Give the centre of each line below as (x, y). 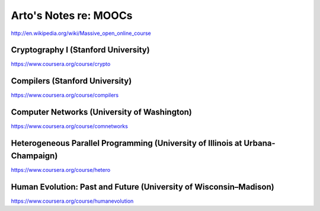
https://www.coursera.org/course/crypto (61, 64)
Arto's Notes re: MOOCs (72, 15)
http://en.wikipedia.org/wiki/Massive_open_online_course (81, 33)
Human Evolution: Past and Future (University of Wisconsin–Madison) (143, 187)
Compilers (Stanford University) (71, 81)
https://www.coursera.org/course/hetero (61, 170)
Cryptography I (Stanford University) (81, 50)
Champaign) (34, 156)
